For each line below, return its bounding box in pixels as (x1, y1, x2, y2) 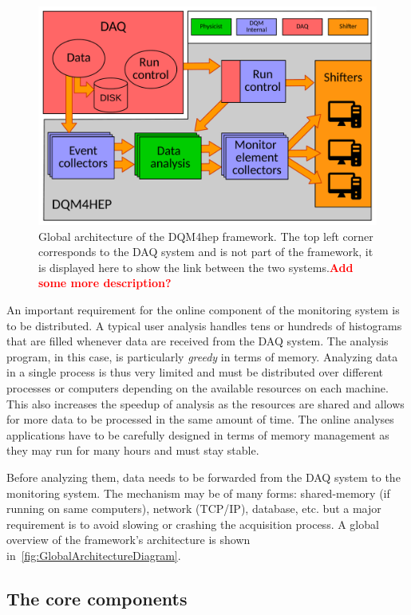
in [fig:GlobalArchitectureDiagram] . (6, 546, 181, 563)
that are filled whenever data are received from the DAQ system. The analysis (6, 333, 389, 349)
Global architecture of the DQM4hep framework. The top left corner (38, 227, 373, 244)
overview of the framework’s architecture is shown (6, 531, 251, 548)
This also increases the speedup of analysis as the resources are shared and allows (6, 395, 405, 412)
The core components (6, 585, 188, 610)
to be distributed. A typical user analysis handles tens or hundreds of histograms (6, 317, 402, 333)
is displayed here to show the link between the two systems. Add (38, 258, 354, 275)
